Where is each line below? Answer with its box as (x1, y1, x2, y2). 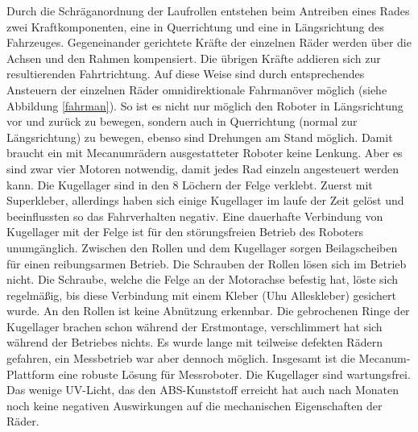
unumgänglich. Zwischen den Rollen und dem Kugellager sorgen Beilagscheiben (6, 239, 398, 255)
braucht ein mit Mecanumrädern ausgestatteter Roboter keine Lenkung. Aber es (6, 144, 403, 161)
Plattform (6, 365, 55, 382)
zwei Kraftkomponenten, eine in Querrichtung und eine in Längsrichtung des (6, 18, 384, 35)
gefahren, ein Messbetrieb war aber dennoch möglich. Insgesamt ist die (6, 350, 355, 367)
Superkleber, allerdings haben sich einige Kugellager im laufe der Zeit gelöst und (6, 192, 404, 209)
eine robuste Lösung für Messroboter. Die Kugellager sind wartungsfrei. (58, 365, 411, 382)
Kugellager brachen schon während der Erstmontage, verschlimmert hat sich (6, 318, 383, 334)
